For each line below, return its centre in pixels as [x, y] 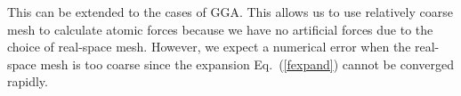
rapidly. [28, 81]
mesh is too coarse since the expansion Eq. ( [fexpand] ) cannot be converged [247, 64]
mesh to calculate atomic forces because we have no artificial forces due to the [220, 29]
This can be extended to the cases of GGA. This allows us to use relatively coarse [230, 12]
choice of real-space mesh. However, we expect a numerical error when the [209, 47]
